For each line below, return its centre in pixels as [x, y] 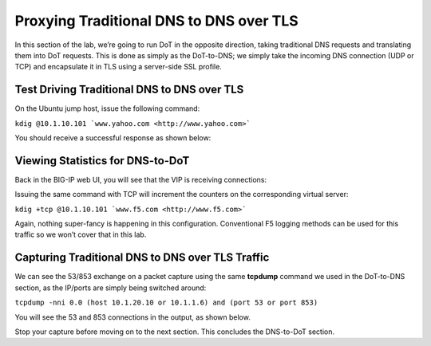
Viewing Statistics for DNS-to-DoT [102, 161]
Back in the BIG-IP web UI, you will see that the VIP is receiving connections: [141, 179]
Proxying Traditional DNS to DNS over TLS [156, 21]
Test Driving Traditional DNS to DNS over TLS [129, 90]
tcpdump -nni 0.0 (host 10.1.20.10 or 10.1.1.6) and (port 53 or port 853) [166, 303]
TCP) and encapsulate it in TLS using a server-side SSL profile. [119, 67]
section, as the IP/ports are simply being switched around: [111, 288]
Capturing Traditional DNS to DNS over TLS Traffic [142, 258]
